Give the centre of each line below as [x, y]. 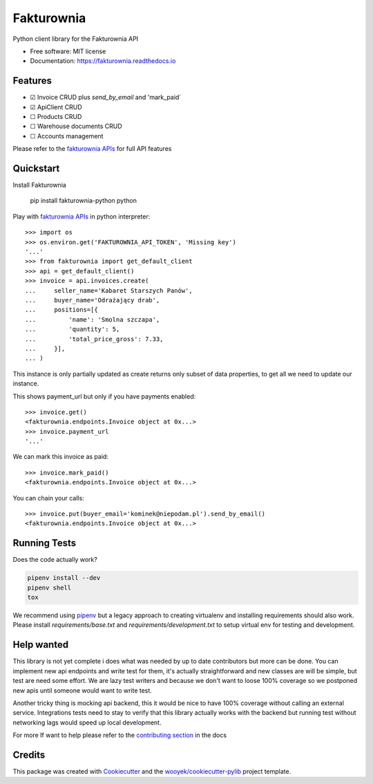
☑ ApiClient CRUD [56, 107]
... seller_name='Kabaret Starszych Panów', [109, 290]
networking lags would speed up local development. [87, 722]
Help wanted [41, 645]
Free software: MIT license [68, 51]
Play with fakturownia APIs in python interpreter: [82, 216]
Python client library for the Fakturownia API [76, 39]
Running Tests [44, 543]
